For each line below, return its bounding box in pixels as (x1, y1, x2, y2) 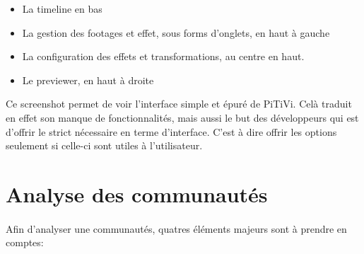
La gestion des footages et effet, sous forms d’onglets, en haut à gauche (22, 25, 330, 40)
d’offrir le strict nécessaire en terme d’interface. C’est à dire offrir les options (6, 124, 337, 139)
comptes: (6, 235, 44, 250)
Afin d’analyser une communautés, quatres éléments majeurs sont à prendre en (6, 221, 347, 236)
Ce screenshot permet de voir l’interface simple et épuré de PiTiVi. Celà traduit (6, 96, 352, 111)
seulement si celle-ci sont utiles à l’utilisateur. (6, 138, 203, 153)
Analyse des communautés (6, 179, 268, 208)
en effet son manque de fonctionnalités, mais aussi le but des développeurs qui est (6, 110, 359, 125)
